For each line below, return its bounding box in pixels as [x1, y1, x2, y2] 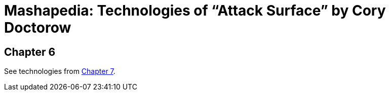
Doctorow [4, 19, 71, 36]
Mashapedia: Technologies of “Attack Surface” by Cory [4, 2, 386, 19]
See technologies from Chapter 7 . [4, 67, 115, 76]
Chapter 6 [4, 45, 56, 58]
